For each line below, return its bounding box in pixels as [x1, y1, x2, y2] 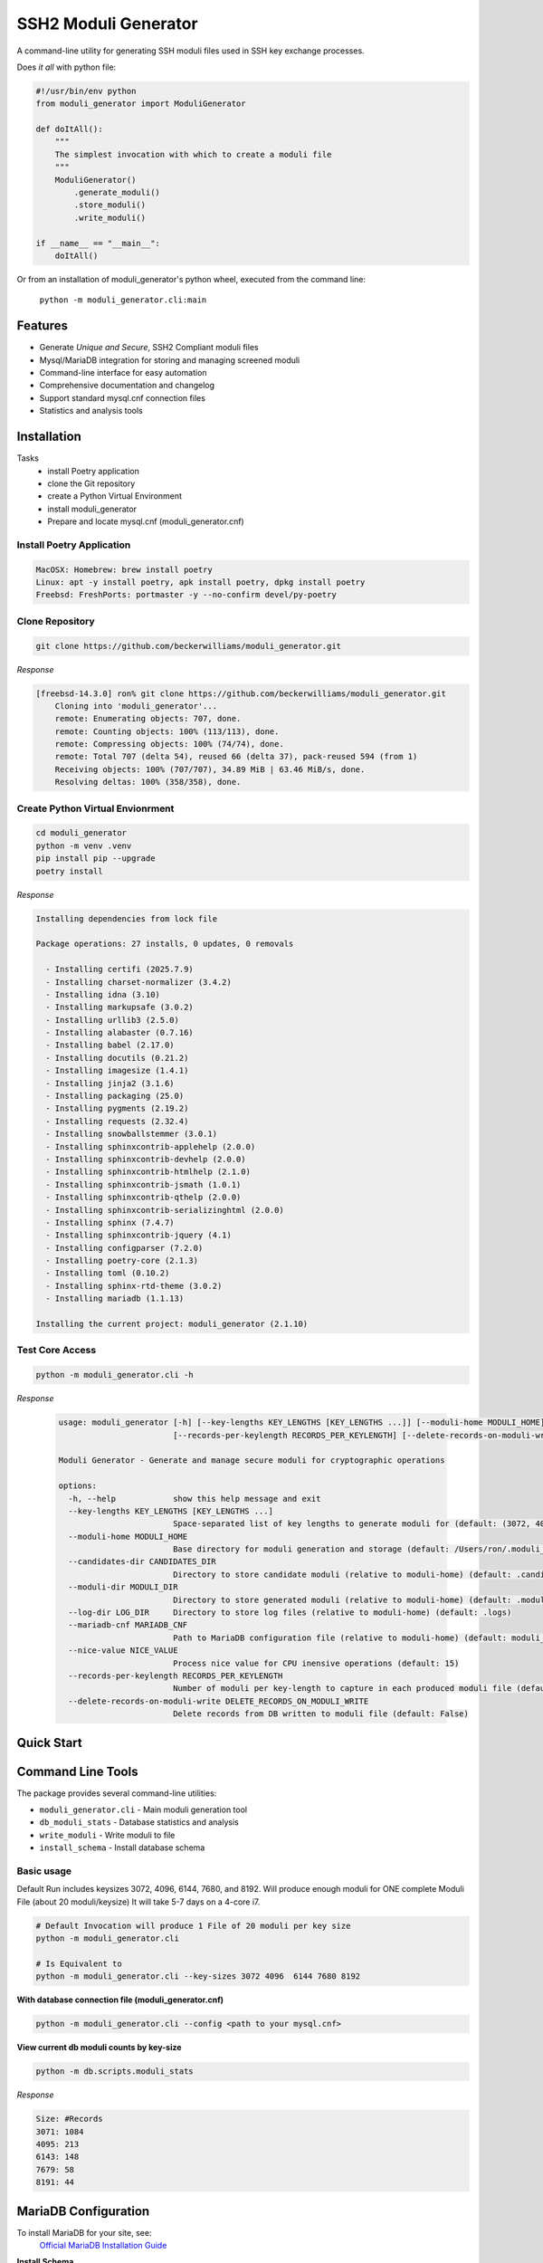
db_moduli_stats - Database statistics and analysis [39, 1817, 239, 1828]
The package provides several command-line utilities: [16, 1788, 217, 1799]
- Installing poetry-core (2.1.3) [45, 1256, 199, 1266]
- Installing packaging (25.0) [45, 1091, 185, 1102]
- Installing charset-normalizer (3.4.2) [45, 977, 233, 987]
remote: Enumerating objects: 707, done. [54, 713, 242, 724]
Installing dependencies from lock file [35, 913, 217, 923]
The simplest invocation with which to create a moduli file [54, 149, 332, 159]
